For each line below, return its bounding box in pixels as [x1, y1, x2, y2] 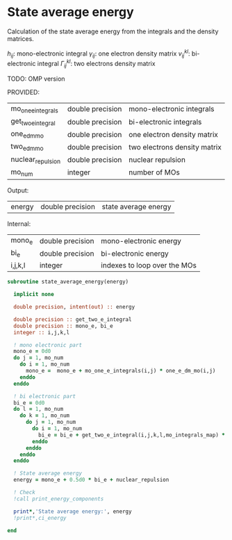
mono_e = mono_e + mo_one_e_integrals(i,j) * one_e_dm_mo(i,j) [25, 368, 216, 375]
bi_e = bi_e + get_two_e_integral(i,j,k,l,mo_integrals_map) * [38, 432, 226, 439]
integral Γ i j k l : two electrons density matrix [37, 58, 156, 69]
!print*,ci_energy [13, 514, 67, 521]
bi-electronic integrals [128, 117, 202, 126]
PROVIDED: [7, 88, 40, 96]
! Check [13, 489, 36, 496]
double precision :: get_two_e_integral [13, 316, 132, 323]
